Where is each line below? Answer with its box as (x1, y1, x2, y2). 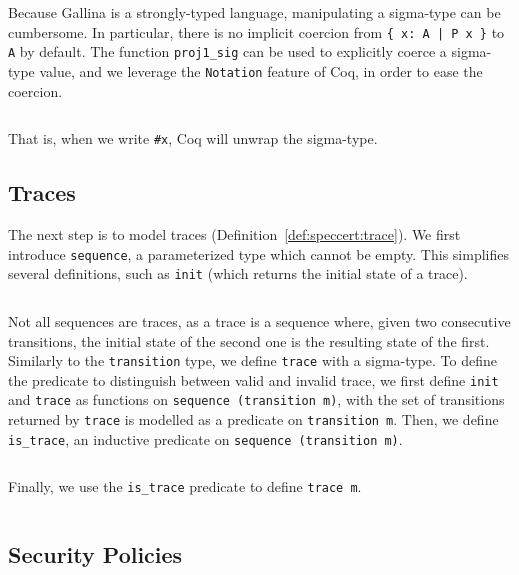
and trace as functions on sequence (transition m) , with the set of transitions (8, 389, 505, 410)
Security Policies (8, 539, 183, 570)
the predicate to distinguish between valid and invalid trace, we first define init (8, 369, 499, 390)
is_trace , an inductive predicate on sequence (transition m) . (8, 428, 403, 449)
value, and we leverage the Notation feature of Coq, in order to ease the (39, 60, 483, 81)
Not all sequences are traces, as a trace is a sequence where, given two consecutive (8, 310, 511, 331)
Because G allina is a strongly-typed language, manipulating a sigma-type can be (8, 2, 501, 22)
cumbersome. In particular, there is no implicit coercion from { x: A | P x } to (8, 21, 505, 42)
